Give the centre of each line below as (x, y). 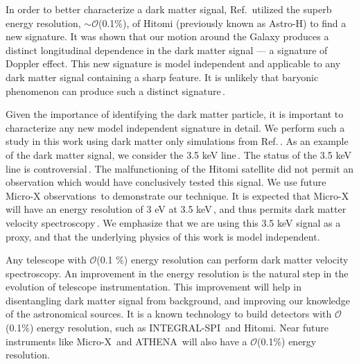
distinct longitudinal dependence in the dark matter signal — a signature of (167, 50)
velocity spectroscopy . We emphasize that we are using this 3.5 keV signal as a (173, 222)
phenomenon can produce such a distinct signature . (115, 90)
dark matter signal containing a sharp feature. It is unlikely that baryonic (162, 77)
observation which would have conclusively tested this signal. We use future (166, 182)
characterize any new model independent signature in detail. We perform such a (175, 127)
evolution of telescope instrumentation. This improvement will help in (154, 287)
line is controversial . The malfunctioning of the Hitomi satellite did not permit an (180, 168)
